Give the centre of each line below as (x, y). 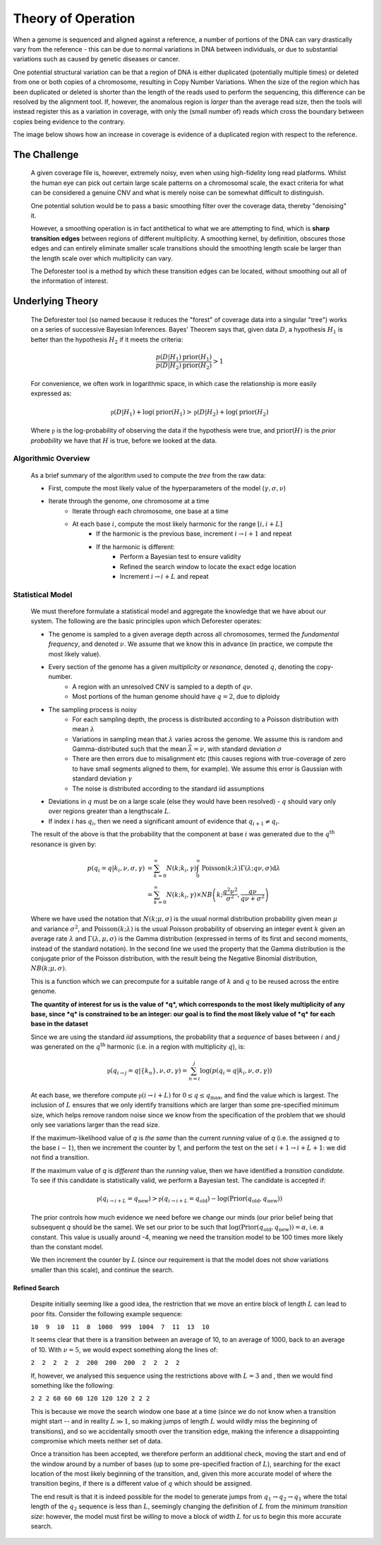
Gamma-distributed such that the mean (129, 749)
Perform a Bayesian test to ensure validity (181, 557)
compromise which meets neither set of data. (97, 1441)
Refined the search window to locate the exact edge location (208, 566)
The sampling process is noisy (92, 709)
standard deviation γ (102, 778)
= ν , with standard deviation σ (238, 749)
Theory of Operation (74, 18)
